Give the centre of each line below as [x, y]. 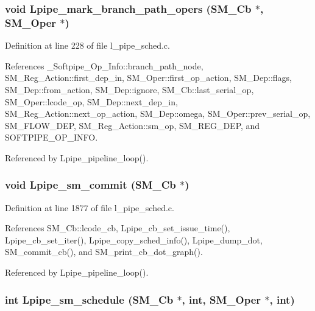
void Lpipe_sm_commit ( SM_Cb [90, 185]
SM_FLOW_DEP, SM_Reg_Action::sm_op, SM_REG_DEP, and [133, 125]
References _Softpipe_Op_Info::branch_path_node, [104, 65]
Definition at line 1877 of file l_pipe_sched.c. [90, 207]
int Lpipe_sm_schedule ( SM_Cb [89, 299]
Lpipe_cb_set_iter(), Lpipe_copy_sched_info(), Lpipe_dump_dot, [134, 239]
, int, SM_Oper [221, 299]
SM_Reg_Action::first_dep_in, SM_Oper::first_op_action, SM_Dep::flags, [148, 78]
